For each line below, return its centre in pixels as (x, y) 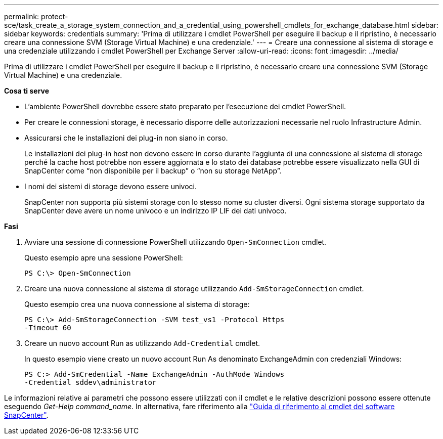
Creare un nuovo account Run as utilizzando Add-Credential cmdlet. (142, 343)
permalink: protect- (36, 16)
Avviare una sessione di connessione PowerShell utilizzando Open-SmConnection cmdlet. (175, 242)
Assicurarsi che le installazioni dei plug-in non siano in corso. (126, 138)
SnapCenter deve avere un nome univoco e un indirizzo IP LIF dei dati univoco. (156, 211)
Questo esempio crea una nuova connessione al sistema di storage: (137, 304)
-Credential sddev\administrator (91, 382)
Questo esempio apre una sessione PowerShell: (104, 258)
